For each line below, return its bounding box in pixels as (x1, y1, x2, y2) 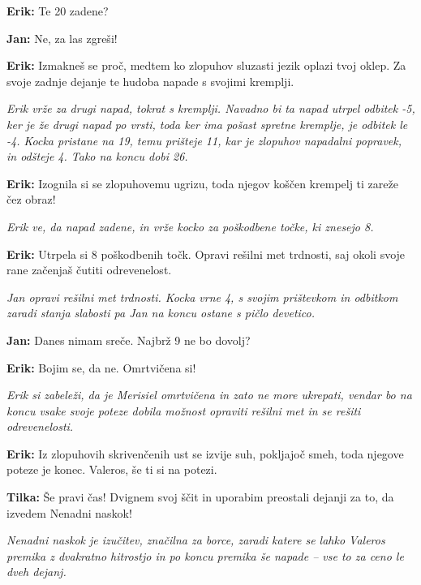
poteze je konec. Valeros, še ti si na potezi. (6, 461, 217, 478)
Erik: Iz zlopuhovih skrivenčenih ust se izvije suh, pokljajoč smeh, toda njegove (6, 445, 404, 462)
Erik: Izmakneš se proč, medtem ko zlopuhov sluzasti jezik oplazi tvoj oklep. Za (6, 57, 406, 74)
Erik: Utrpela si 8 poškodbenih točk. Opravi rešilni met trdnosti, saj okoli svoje (6, 245, 406, 262)
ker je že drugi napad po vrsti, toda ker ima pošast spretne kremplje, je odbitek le (6, 115, 408, 132)
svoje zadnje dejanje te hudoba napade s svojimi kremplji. (6, 72, 294, 89)
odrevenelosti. (6, 418, 74, 435)
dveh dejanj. (6, 563, 67, 580)
